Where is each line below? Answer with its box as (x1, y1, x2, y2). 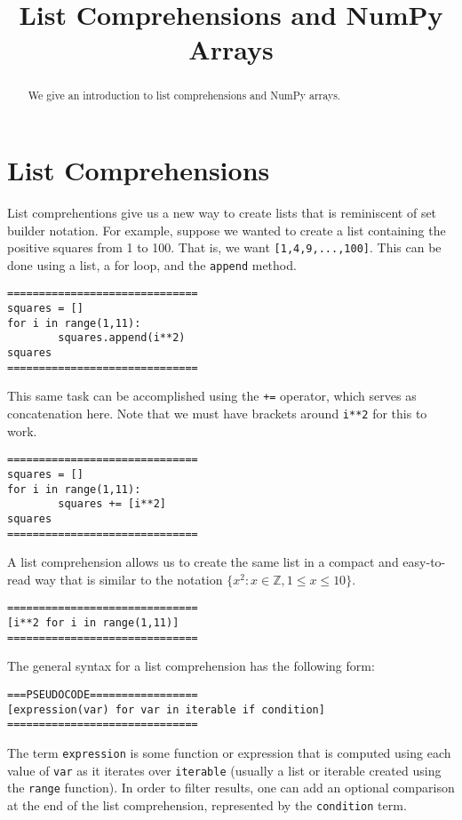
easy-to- (402, 553, 446, 571)
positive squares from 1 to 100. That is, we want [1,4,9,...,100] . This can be (7, 238, 442, 257)
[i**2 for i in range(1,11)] (7, 617, 179, 630)
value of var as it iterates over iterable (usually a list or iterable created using (7, 760, 442, 779)
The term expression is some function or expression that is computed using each (7, 743, 451, 761)
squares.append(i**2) (58, 331, 186, 345)
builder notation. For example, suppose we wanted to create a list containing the (7, 220, 446, 239)
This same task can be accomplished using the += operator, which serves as (7, 386, 417, 405)
